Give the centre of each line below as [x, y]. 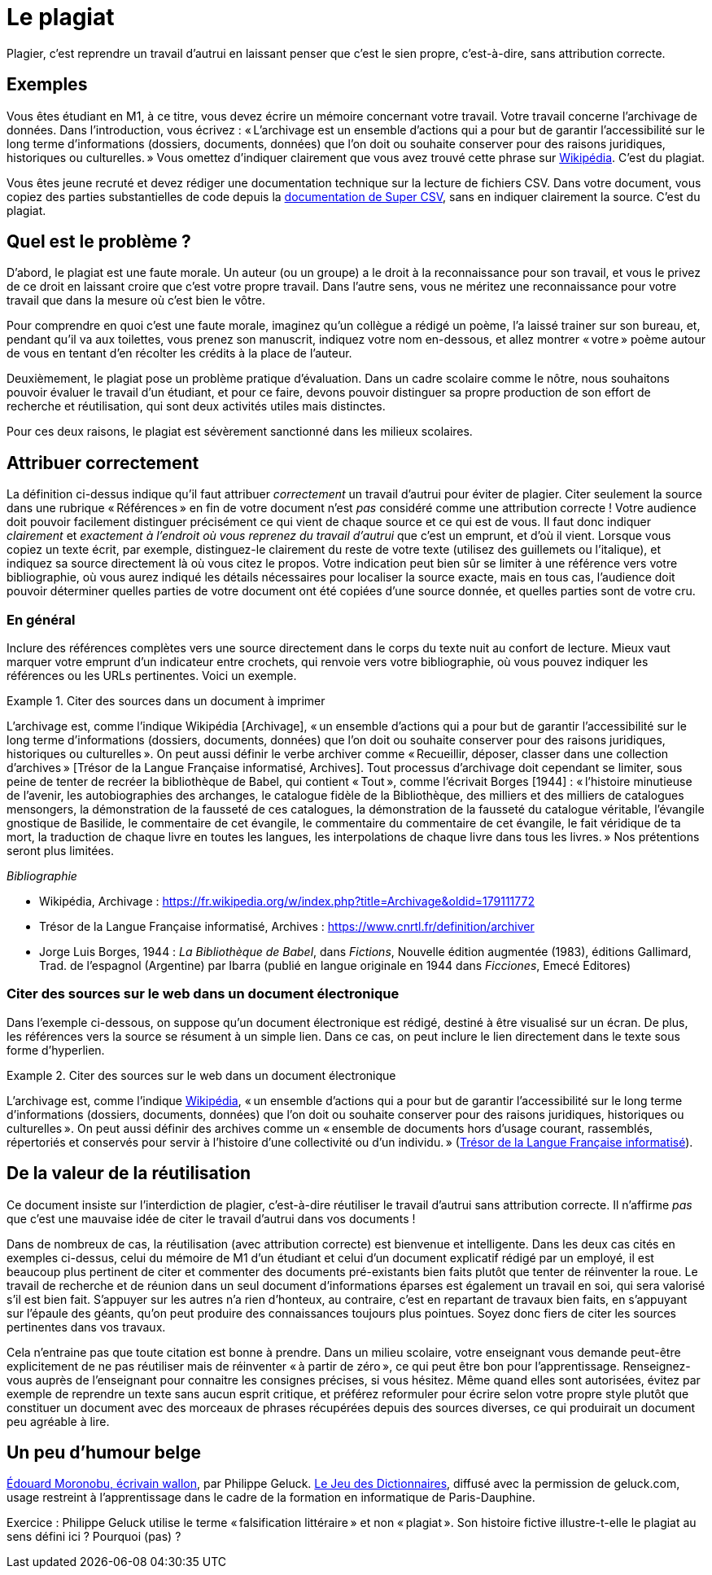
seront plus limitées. [60, 851]
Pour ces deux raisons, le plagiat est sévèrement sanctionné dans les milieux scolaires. [240, 432]
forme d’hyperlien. [56, 1050]
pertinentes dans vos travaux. [86, 1327]
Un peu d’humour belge [104, 1453]
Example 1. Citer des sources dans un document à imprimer [166, 701]
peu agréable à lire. [58, 1421]
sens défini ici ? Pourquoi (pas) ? [94, 1537]
